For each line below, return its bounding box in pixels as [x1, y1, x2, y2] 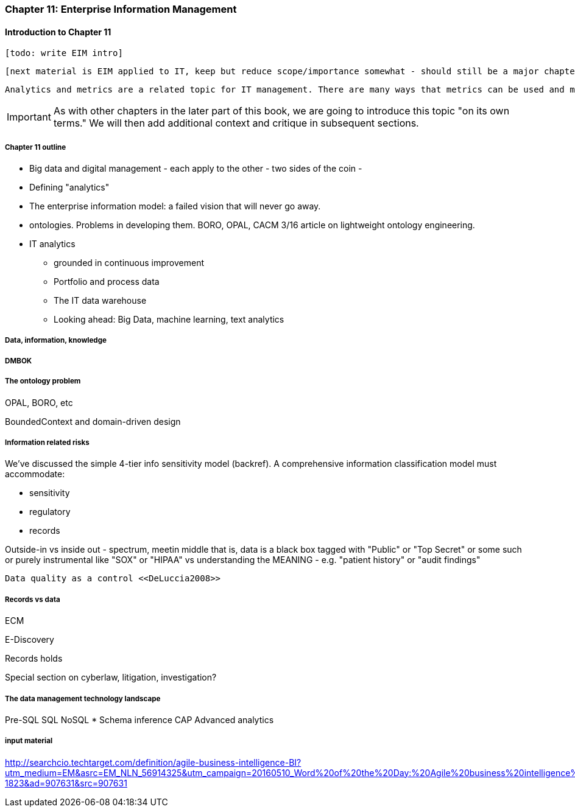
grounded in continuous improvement [54, 257, 205, 268]
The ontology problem [5, 377, 81, 386]
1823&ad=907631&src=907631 [5, 777, 127, 788]
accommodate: [5, 469, 65, 480]
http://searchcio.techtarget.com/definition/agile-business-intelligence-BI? [5, 757, 302, 768]
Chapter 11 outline [5, 142, 66, 152]
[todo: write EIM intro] [5, 48, 123, 58]
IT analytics [29, 239, 76, 249]
